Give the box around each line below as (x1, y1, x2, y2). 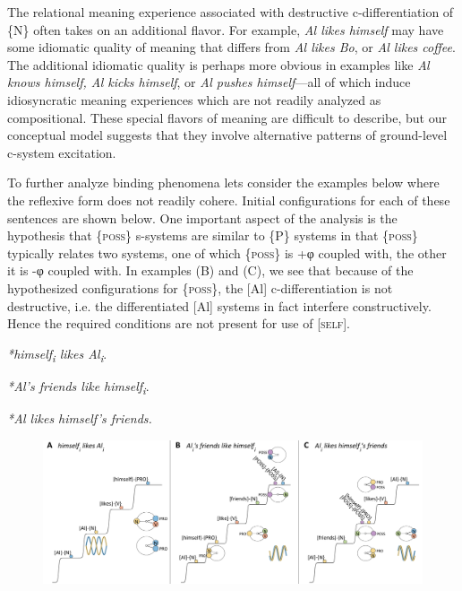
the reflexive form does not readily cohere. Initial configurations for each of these (7, 190, 450, 209)
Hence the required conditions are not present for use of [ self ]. (7, 314, 350, 333)
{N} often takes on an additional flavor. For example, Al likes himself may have (7, 20, 444, 39)
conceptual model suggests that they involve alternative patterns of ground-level (7, 126, 448, 144)
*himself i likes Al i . (7, 343, 107, 365)
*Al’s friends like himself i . (7, 376, 150, 397)
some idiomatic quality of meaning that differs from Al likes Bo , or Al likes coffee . (7, 38, 456, 56)
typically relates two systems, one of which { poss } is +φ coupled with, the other (7, 243, 447, 262)
